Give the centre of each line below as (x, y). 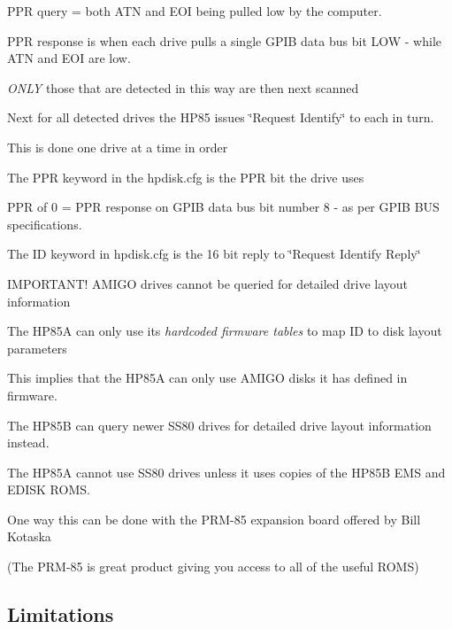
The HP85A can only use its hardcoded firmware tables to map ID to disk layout (225, 331)
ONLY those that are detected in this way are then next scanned (183, 87)
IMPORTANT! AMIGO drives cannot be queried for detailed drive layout (208, 283)
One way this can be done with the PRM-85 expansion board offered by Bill (214, 519)
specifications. (45, 224)
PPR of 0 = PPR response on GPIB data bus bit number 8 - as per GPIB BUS (223, 207)
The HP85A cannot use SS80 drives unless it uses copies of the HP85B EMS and (226, 472)
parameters (37, 348)
